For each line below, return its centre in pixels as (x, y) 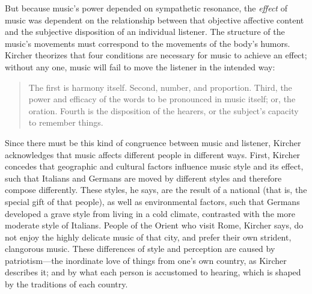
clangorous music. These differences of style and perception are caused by (140, 249)
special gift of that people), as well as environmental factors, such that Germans (152, 201)
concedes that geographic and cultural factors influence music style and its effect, (154, 166)
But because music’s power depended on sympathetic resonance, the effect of (146, 8)
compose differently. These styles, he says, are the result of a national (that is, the (156, 190)
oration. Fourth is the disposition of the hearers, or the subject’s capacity (164, 110)
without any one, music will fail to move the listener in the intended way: (140, 66)
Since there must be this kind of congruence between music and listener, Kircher (153, 142)
